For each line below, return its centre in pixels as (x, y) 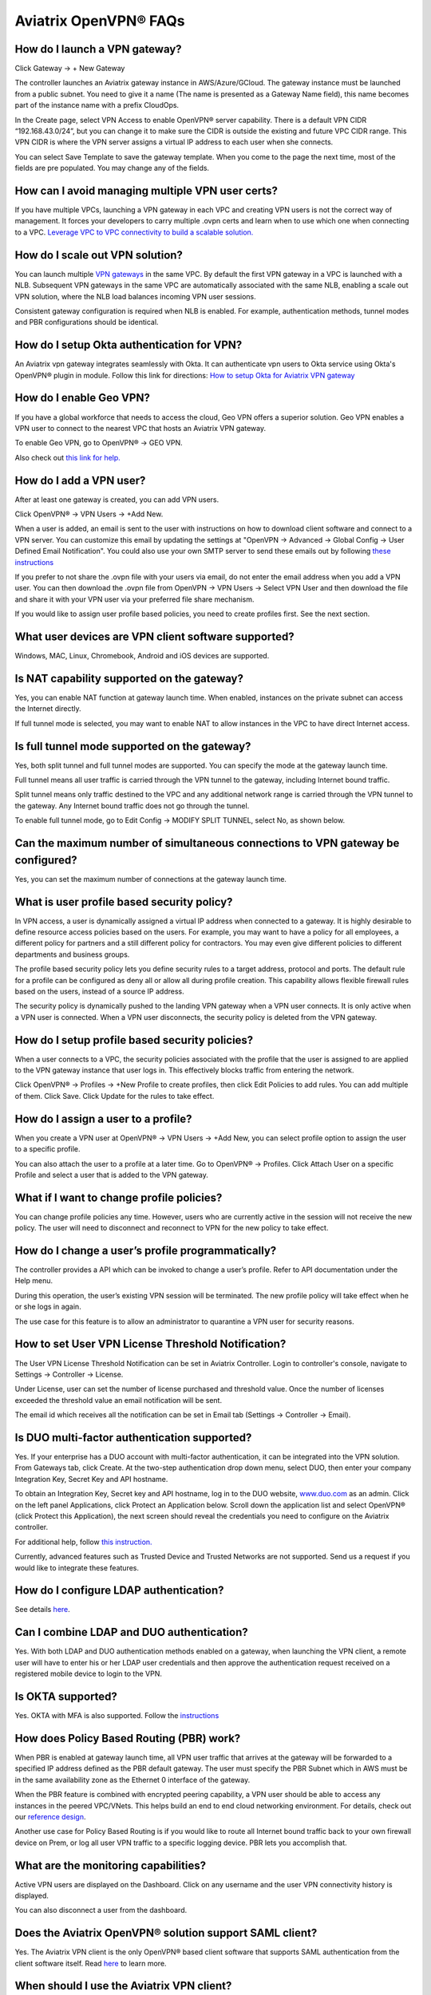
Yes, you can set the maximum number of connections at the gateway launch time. (151, 879)
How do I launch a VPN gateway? (99, 49)
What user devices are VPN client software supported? (154, 636)
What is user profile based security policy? (124, 902)
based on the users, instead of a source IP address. (99, 991)
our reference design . (51, 1816)
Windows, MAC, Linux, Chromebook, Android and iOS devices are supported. (142, 656)
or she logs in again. (48, 1307)
